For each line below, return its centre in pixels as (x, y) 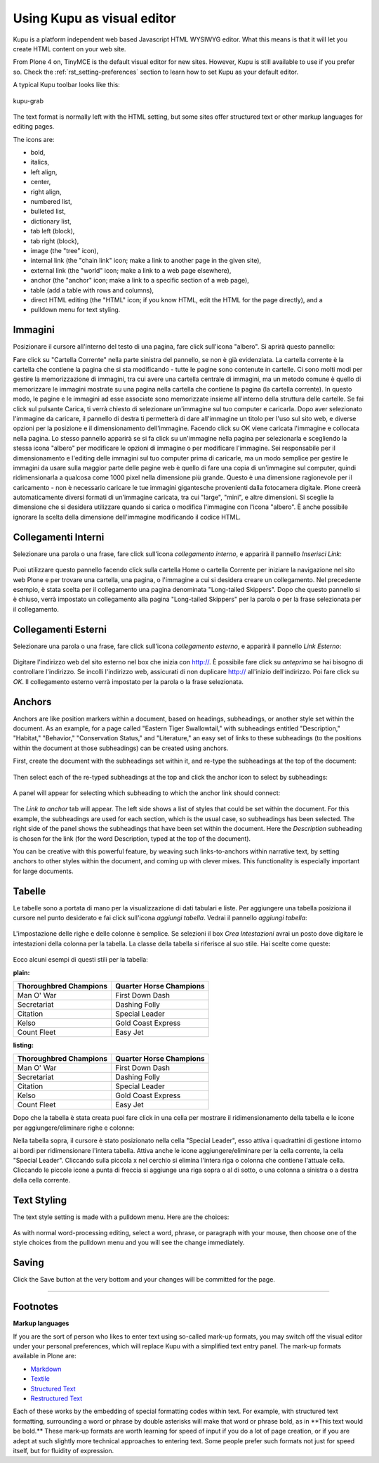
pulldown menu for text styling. (75, 310)
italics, (40, 162)
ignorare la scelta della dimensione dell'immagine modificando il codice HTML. (127, 517)
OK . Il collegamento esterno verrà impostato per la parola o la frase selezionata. (128, 681)
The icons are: (34, 139)
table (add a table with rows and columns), (92, 290)
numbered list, (52, 202)
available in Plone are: (45, 1356)
